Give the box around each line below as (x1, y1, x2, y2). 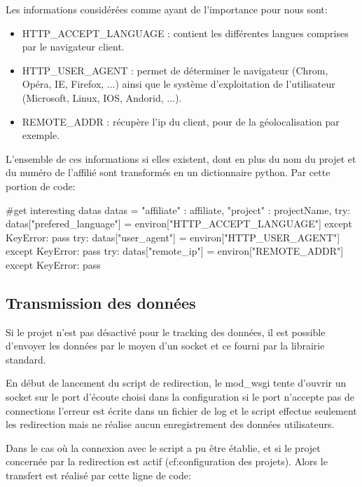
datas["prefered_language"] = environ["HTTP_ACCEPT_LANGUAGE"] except (6, 216, 352, 231)
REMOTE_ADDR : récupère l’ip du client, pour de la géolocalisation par (22, 114, 340, 128)
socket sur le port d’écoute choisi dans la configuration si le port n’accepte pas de (6, 389, 354, 404)
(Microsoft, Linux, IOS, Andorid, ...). (22, 90, 182, 105)
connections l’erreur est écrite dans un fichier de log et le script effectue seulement (6, 403, 357, 418)
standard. (6, 352, 46, 366)
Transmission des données (6, 291, 196, 313)
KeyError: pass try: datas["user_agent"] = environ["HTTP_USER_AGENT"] (6, 229, 340, 244)
